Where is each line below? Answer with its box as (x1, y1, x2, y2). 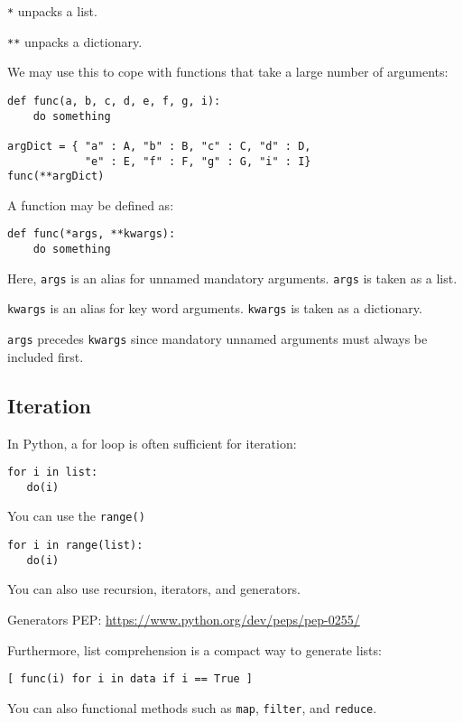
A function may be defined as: (7, 195, 174, 214)
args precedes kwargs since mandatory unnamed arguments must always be (7, 329, 428, 348)
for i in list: (7, 466, 98, 479)
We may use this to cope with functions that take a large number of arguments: (7, 62, 449, 81)
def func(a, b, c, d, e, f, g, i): (7, 94, 221, 107)
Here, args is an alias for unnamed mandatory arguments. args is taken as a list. (7, 268, 458, 287)
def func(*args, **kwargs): (7, 227, 176, 241)
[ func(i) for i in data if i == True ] (7, 672, 254, 686)
